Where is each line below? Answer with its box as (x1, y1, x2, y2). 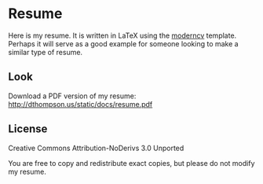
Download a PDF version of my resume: (8, 91, 137, 101)
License (8, 123, 48, 136)
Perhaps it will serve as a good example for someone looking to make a (8, 39, 239, 48)
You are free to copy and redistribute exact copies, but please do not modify (8, 158, 255, 167)
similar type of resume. (8, 47, 83, 57)
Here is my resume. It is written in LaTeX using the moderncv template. (8, 31, 237, 40)
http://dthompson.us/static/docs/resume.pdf (8, 99, 153, 109)
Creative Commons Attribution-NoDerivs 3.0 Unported (8, 143, 184, 153)
